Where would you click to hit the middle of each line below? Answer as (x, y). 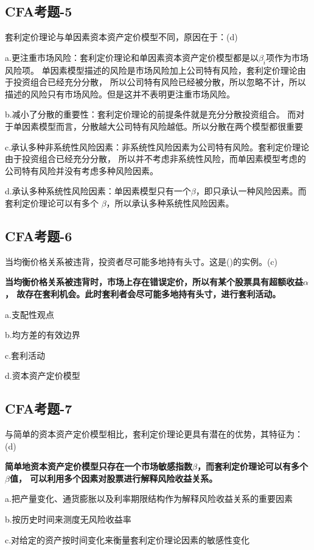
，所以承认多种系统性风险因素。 (170, 203)
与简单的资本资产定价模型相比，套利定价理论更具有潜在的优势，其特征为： (154, 434)
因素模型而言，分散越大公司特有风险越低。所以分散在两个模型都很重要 (162, 126)
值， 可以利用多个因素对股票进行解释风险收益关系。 (113, 478)
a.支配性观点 (30, 314)
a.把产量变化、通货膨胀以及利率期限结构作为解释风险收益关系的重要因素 (149, 499)
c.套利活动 (25, 355)
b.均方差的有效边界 (43, 335)
